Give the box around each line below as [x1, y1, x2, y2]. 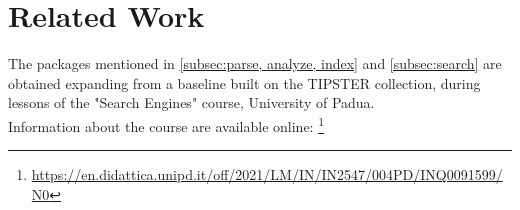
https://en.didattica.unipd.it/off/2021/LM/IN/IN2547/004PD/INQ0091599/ [31, 164, 503, 185]
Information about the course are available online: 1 [8, 112, 324, 136]
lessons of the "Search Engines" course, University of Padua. [8, 92, 375, 113]
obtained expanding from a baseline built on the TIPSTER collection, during [8, 72, 481, 93]
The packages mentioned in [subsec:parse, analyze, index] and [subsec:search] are [8, 53, 502, 74]
